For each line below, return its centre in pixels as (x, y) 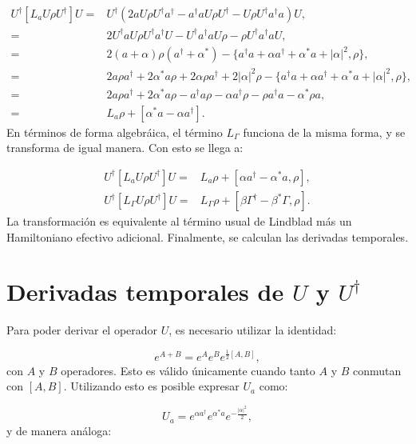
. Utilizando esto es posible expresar (151, 386)
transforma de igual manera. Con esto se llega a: (125, 148)
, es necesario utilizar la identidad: (253, 330)
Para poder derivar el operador (82, 330)
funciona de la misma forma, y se (324, 132)
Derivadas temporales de (145, 292)
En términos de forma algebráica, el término (115, 132)
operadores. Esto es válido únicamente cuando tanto (188, 370)
